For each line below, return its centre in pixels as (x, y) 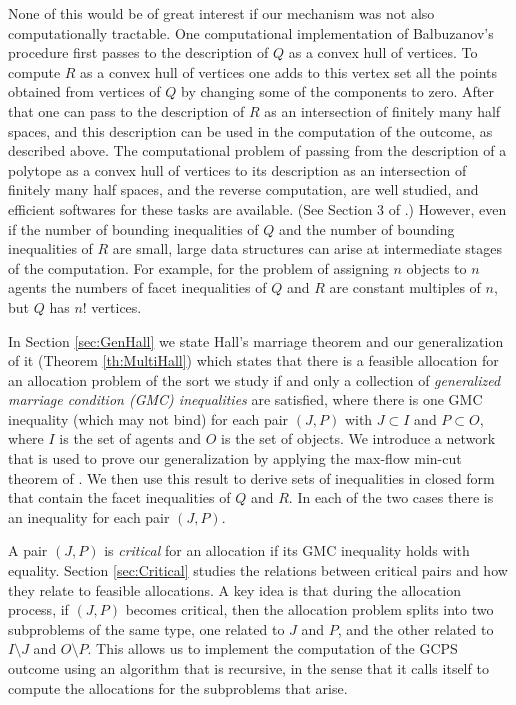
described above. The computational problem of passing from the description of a (257, 150)
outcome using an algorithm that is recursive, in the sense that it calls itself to (248, 668)
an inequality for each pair (89, 516)
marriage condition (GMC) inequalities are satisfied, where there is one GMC (245, 399)
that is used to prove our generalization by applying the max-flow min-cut (235, 458)
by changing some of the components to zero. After (337, 91)
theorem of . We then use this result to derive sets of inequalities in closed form (251, 477)
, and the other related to (415, 628)
